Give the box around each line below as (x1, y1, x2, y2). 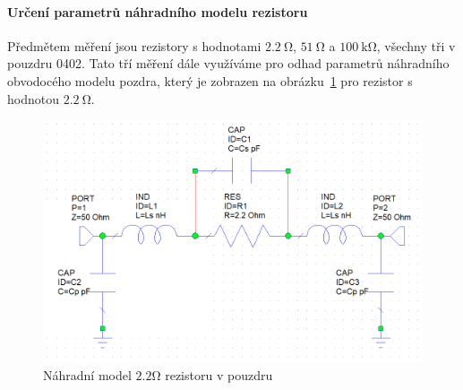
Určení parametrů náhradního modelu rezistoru (7, 2, 308, 21)
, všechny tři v (376, 36, 456, 55)
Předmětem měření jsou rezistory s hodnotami (7, 36, 262, 55)
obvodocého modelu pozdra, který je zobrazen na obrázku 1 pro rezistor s (7, 71, 413, 90)
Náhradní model (43, 365, 132, 384)
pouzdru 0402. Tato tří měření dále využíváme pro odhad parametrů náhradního (7, 54, 450, 73)
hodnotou (7, 89, 59, 108)
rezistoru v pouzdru (165, 365, 273, 384)
